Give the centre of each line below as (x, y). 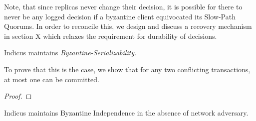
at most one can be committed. (52, 79)
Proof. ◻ (18, 96)
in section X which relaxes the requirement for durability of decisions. (111, 36)
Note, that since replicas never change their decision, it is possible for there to (123, 6)
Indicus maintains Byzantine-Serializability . (70, 53)
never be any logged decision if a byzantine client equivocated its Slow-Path (120, 16)
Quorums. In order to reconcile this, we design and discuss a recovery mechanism (128, 26)
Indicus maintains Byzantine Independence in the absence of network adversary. (126, 112)
